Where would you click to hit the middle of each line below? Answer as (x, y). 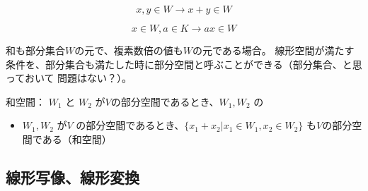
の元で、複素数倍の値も (129, 50)
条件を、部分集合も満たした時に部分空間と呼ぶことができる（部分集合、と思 (184, 64)
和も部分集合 (35, 50)
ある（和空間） (77, 138)
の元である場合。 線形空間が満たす (273, 50)
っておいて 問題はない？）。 (69, 78)
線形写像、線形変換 (73, 177)
